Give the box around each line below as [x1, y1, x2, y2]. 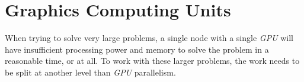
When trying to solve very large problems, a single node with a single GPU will [5, 32, 293, 44]
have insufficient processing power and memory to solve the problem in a [5, 43, 269, 55]
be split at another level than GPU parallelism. [5, 66, 176, 78]
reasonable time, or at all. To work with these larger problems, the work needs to [5, 54, 300, 67]
